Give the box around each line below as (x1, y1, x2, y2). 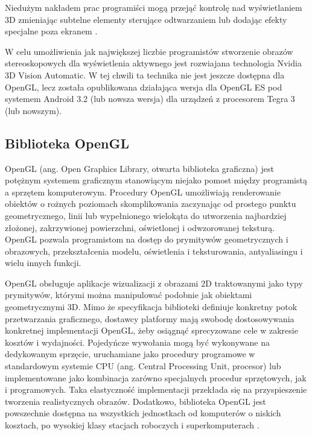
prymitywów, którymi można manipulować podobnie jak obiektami (5, 288, 252, 301)
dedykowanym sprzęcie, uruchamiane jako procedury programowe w (5, 348, 255, 360)
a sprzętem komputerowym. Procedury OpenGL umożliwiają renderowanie (5, 185, 281, 198)
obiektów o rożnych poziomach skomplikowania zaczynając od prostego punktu (5, 197, 296, 210)
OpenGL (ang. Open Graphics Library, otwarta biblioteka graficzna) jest (5, 162, 274, 174)
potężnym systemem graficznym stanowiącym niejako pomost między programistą (5, 174, 307, 186)
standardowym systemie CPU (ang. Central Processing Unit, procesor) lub (5, 360, 281, 372)
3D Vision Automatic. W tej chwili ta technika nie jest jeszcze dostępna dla (5, 68, 285, 81)
